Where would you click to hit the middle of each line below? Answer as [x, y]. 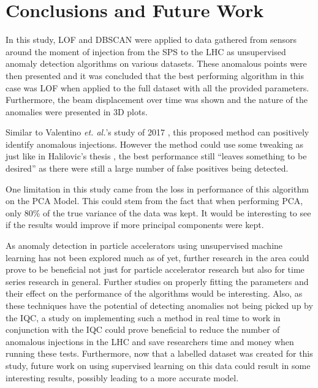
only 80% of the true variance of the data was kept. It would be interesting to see [158, 212]
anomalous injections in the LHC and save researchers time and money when [150, 341]
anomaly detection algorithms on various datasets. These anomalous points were [156, 63]
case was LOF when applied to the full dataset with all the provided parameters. [157, 87]
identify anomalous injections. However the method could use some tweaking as [155, 144]
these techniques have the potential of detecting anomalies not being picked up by [159, 305]
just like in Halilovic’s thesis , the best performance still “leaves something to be [156, 156]
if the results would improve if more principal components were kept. [135, 225]
